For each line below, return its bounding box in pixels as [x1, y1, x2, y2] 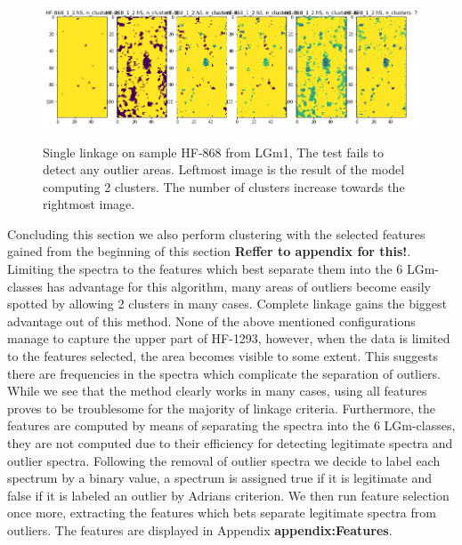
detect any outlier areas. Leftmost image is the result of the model [43, 160, 405, 179]
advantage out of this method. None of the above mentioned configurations [7, 311, 416, 330]
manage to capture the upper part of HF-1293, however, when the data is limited [7, 329, 450, 348]
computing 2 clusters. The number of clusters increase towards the [43, 177, 405, 196]
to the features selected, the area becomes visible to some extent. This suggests [7, 347, 439, 365]
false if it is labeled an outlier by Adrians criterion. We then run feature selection [7, 485, 450, 504]
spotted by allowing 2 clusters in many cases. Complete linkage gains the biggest [7, 294, 448, 313]
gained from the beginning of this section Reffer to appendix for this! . [7, 242, 411, 260]
